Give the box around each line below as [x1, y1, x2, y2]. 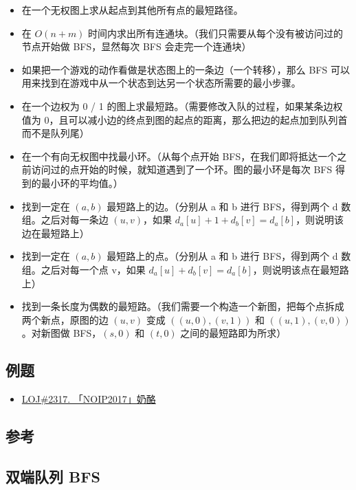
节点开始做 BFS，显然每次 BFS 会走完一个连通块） [21, 39, 252, 54]
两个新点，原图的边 [21, 312, 109, 326]
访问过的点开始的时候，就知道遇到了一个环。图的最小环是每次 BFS [31, 162, 333, 177]
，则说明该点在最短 [252, 262, 340, 276]
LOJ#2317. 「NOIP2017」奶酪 [21, 392, 156, 406]
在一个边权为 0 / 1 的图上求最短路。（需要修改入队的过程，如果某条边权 [21, 98, 343, 113]
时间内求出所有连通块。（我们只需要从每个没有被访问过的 [88, 25, 344, 40]
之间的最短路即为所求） [180, 326, 287, 340]
